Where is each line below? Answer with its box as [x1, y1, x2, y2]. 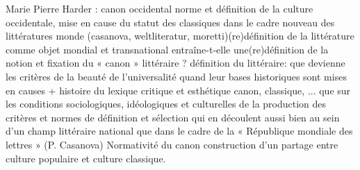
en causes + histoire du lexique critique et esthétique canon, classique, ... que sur [6, 83, 351, 97]
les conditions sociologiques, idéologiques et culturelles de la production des [6, 96, 327, 111]
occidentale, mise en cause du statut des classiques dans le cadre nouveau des [6, 15, 335, 29]
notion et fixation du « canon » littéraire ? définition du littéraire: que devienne [6, 56, 345, 70]
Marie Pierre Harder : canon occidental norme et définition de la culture [6, 1, 313, 15]
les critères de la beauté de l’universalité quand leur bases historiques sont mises [6, 69, 347, 83]
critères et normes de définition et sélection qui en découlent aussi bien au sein [6, 110, 340, 124]
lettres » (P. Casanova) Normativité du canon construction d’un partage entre [6, 137, 338, 151]
